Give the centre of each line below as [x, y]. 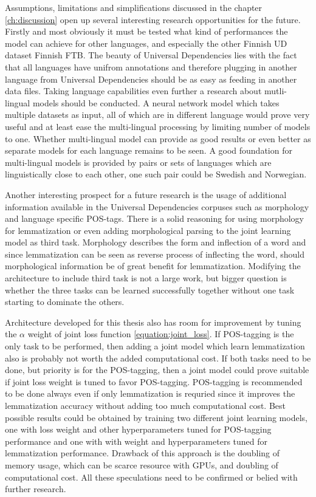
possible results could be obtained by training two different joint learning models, [156, 417]
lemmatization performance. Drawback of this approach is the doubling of [143, 453]
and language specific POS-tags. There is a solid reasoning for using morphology [154, 218]
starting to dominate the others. [65, 302]
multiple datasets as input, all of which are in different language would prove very [157, 115]
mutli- [276, 91]
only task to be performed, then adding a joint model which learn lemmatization [155, 346]
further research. [36, 489]
